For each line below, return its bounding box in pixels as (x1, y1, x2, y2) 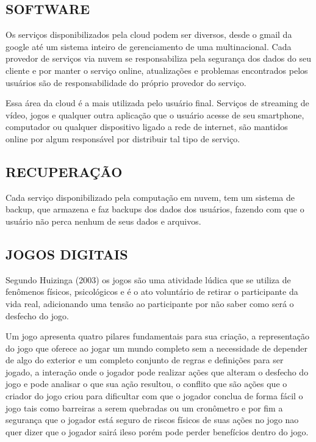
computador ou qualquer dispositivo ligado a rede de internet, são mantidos (5, 120, 288, 133)
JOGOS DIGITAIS (5, 244, 128, 263)
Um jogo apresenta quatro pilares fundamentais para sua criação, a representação (5, 330, 310, 342)
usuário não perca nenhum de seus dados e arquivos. (5, 214, 201, 227)
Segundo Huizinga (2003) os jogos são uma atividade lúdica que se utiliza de (5, 273, 291, 286)
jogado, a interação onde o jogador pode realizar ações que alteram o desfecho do (5, 365, 309, 378)
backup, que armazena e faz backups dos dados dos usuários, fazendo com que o (5, 203, 304, 216)
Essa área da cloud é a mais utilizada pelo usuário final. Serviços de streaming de (5, 96, 309, 109)
